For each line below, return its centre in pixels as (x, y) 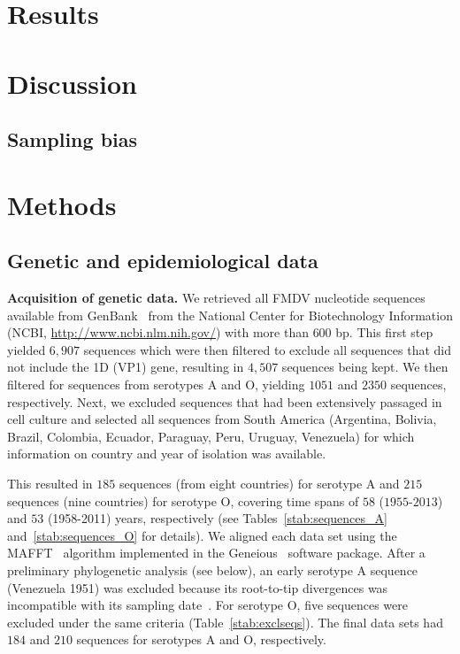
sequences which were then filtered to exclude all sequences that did (268, 349)
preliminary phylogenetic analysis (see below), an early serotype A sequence (213, 570)
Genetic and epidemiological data (163, 261)
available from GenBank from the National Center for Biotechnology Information (230, 315)
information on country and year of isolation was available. (167, 454)
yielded (27, 349)
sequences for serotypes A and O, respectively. (201, 639)
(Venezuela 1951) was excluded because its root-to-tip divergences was (198, 587)
